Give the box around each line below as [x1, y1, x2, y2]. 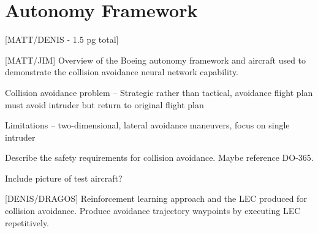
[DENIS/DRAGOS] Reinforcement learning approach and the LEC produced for [5, 192, 307, 205]
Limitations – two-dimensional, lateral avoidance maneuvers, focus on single [5, 119, 290, 131]
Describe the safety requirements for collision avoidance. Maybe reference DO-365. [5, 151, 314, 164]
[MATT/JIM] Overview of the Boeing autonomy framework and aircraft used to [5, 53, 306, 66]
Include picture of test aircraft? [5, 171, 123, 184]
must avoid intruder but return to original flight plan [5, 98, 204, 111]
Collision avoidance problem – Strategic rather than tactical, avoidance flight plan [5, 86, 313, 98]
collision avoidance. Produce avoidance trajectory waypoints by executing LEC [5, 204, 301, 217]
